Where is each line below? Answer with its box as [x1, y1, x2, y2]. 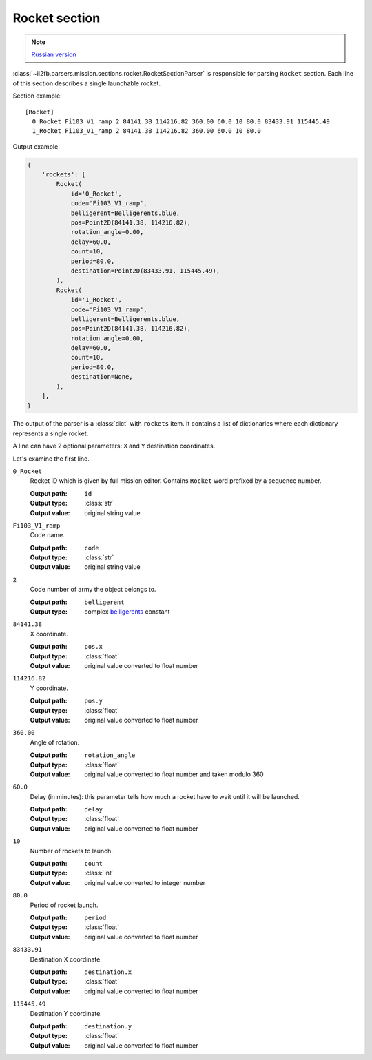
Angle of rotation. [30, 738, 80, 747]
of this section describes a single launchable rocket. [12, 79, 161, 87]
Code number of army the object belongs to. [30, 585, 156, 594]
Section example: [12, 92, 62, 100]
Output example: [12, 142, 60, 151]
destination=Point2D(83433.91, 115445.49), [70, 267, 220, 275]
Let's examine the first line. [12, 455, 90, 463]
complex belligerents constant [84, 607, 170, 616]
